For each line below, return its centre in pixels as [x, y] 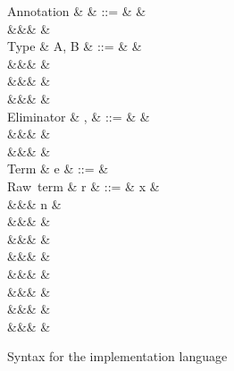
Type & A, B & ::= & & [75, 46]
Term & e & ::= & [58, 169]
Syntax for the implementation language [117, 356]
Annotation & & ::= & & [77, 11]
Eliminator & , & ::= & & [79, 116]
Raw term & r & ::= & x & [84, 185]
